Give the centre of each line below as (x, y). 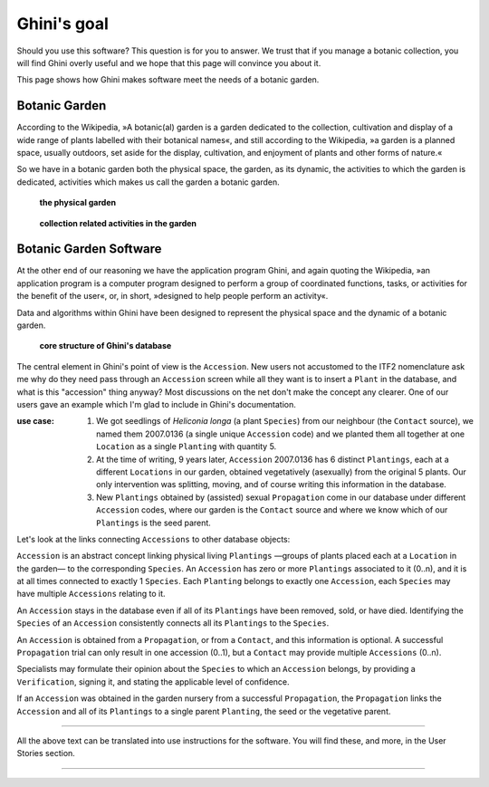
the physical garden (78, 203)
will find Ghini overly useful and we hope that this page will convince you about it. (169, 62)
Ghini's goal (62, 24)
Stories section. (46, 753)
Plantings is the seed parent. (154, 523)
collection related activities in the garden (118, 223)
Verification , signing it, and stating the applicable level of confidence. (153, 681)
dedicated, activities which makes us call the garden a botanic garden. (148, 182)
